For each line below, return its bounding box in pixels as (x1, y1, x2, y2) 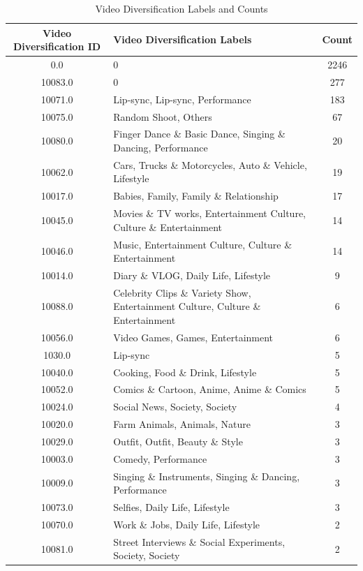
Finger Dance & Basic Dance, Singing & (113, 126, 286, 141)
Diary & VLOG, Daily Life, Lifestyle (113, 268, 271, 282)
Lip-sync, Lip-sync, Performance (113, 91, 251, 106)
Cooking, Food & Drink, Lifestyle (113, 364, 257, 379)
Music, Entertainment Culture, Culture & (113, 237, 292, 251)
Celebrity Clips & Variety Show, (113, 285, 251, 299)
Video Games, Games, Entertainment (113, 329, 274, 344)
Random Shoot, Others (113, 109, 212, 124)
